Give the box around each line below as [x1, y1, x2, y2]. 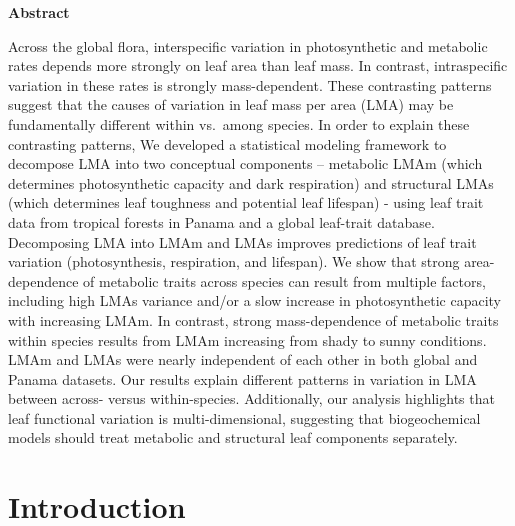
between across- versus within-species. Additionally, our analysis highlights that [8, 388, 495, 409]
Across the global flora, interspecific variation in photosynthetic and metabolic [8, 35, 488, 56]
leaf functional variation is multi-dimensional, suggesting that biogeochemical [8, 407, 481, 428]
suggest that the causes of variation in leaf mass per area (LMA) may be [8, 94, 454, 115]
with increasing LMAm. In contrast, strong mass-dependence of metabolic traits [8, 309, 499, 330]
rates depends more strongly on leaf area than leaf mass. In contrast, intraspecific [8, 55, 508, 76]
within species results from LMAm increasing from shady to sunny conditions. [8, 329, 487, 350]
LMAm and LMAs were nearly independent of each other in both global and [8, 349, 478, 370]
